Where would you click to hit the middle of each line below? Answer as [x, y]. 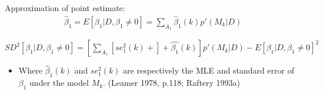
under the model [59, 83]
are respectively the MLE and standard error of [209, 70]
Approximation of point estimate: [65, 8]
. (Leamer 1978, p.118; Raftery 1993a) [172, 83]
